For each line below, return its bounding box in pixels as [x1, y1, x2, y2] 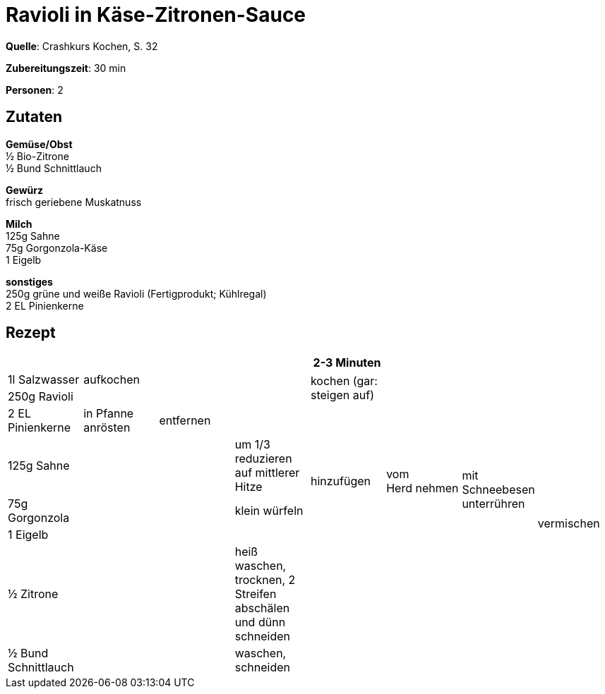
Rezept [6, 324, 56, 342]
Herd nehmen [386, 481, 459, 496]
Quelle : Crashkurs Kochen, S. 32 [6, 39, 158, 52]
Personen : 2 [6, 83, 64, 96]
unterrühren [462, 497, 525, 511]
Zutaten [6, 108, 63, 126]
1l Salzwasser [8, 372, 80, 387]
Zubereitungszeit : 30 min [6, 61, 126, 74]
